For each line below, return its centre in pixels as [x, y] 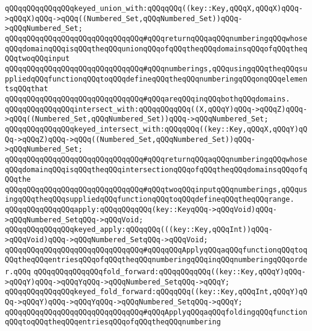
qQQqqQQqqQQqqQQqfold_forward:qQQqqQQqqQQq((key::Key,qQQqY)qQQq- [170, 272]
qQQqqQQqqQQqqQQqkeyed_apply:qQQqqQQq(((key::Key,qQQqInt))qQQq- [139, 230]
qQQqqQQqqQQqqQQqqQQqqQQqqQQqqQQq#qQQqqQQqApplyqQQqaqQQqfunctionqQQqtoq [156, 250]
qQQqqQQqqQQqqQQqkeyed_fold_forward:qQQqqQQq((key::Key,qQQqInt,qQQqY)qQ [156, 292]
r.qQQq [18, 272]
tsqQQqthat [27, 89]
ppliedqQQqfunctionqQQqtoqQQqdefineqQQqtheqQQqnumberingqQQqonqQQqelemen [156, 79]
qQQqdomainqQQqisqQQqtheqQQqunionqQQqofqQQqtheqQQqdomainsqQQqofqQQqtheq [156, 49]
